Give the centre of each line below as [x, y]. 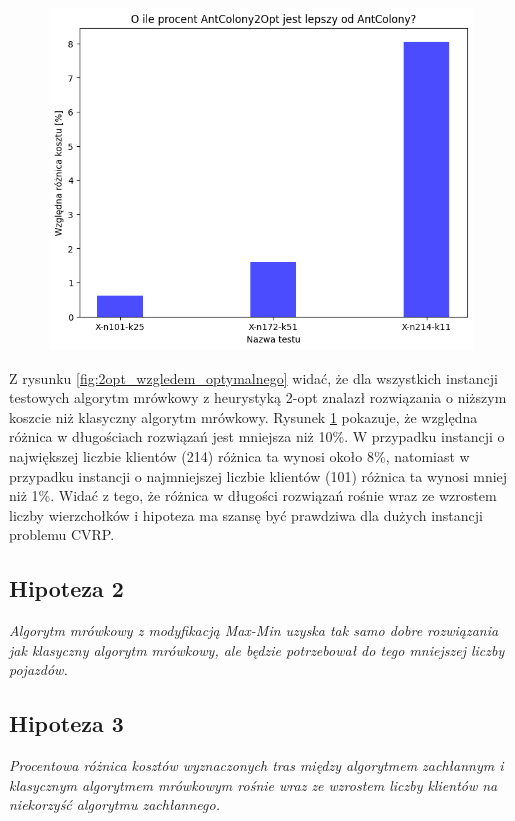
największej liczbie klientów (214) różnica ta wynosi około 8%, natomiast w [239, 456]
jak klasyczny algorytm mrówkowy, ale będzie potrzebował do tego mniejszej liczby [257, 649]
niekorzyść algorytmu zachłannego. [114, 804]
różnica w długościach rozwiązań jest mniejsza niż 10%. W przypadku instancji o [257, 436]
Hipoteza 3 [66, 723]
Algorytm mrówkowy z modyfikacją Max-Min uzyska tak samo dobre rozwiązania [254, 630]
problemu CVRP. [62, 534]
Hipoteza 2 [66, 588]
